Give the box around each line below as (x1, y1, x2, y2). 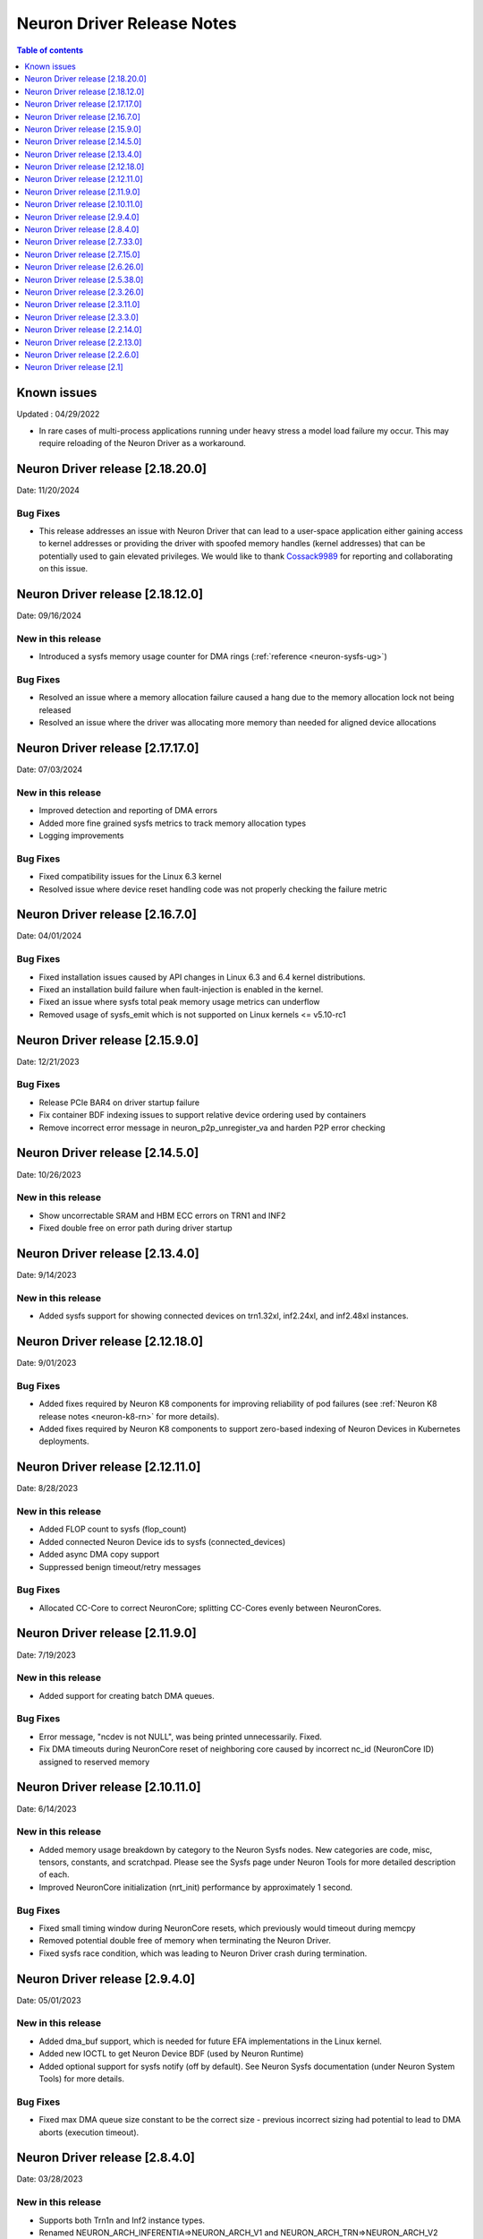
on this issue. (38, 563, 89, 574)
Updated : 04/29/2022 (16, 408, 100, 420)
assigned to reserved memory (38, 1756, 150, 1767)
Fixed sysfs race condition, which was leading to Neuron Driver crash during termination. (38, 1948, 368, 1959)
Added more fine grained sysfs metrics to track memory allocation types (38, 818, 307, 828)
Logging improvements (38, 830, 124, 841)
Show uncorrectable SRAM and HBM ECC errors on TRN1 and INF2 (38, 1210, 286, 1221)
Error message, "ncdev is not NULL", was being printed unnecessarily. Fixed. (38, 1731, 322, 1742)
